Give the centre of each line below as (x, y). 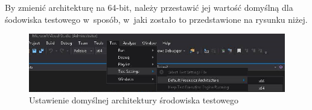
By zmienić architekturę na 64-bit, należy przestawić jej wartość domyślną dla (149, 7)
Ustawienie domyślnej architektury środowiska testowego (134, 100)
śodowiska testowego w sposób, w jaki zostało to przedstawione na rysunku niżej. (156, 19)
